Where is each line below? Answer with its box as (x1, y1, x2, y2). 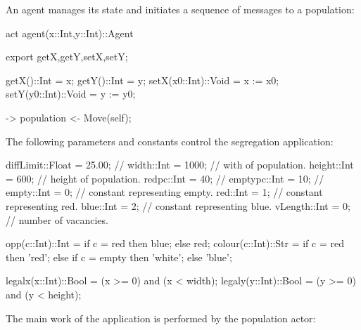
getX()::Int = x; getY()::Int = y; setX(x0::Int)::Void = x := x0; (6, 72, 279, 87)
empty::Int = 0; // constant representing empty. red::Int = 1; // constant (6, 185, 323, 199)
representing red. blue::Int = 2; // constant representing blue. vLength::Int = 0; (6, 198, 350, 213)
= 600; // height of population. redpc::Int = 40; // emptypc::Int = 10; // (6, 171, 324, 185)
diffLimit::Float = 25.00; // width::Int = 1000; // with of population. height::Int (6, 157, 354, 172)
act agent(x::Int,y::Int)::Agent (6, 25, 134, 40)
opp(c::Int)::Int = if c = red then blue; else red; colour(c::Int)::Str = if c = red (6, 236, 344, 251)
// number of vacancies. (6, 212, 108, 227)
